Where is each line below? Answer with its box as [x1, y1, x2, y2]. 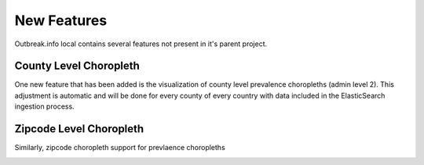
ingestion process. [14, 102, 75, 111]
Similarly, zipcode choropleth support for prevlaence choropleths [14, 143, 225, 152]
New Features [14, 12, 108, 29]
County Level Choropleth [14, 59, 141, 73]
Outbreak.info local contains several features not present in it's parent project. [14, 39, 268, 48]
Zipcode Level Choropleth [14, 122, 144, 136]
